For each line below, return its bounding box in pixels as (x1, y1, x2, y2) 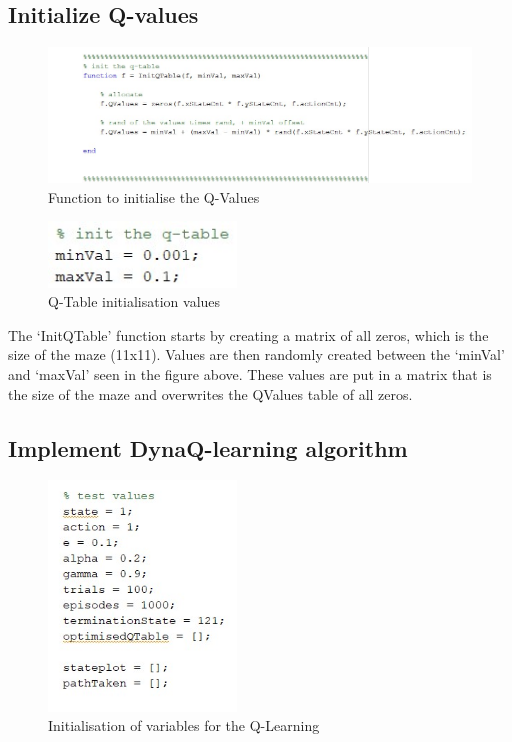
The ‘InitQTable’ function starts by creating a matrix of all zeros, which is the (8, 324, 489, 345)
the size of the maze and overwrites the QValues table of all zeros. (8, 383, 413, 404)
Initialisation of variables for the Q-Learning (48, 715, 320, 736)
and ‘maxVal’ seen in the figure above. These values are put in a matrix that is (8, 364, 492, 385)
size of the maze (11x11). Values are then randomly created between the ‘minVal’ (8, 344, 505, 365)
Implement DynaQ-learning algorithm (8, 432, 408, 463)
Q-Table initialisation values (48, 291, 221, 312)
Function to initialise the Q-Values (48, 186, 260, 207)
